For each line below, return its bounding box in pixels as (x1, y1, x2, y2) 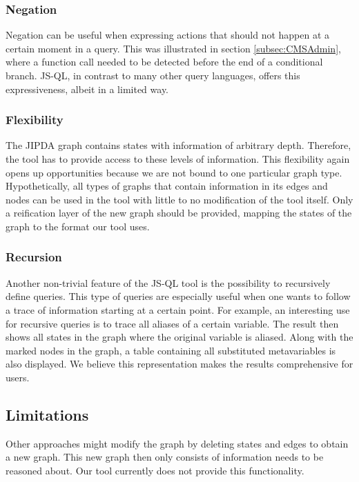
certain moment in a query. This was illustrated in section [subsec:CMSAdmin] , (6, 41, 341, 55)
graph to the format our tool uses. (6, 219, 150, 233)
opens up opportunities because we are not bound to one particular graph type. (6, 165, 342, 179)
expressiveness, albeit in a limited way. (6, 81, 168, 96)
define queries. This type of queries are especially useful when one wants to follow (6, 289, 351, 303)
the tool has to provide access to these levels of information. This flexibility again (6, 152, 350, 165)
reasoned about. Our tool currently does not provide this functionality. (6, 463, 304, 477)
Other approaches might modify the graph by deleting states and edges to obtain (6, 436, 349, 450)
